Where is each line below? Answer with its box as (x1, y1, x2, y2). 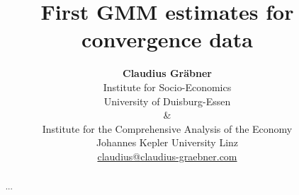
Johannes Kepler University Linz (96, 135, 239, 150)
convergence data (81, 25, 253, 54)
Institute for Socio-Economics (103, 79, 232, 94)
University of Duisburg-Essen (103, 93, 231, 108)
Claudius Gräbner (123, 66, 212, 81)
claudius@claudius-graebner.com (97, 148, 237, 163)
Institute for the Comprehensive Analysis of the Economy (42, 121, 293, 136)
